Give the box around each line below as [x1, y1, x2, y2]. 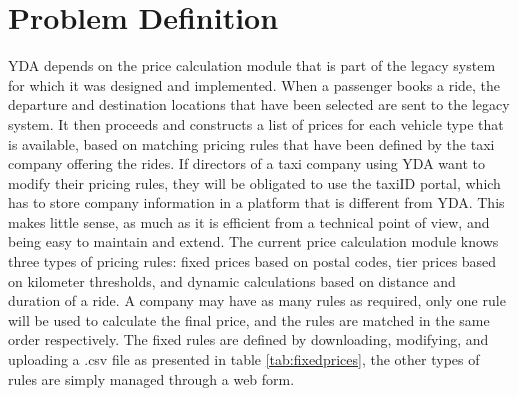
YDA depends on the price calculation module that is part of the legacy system [8, 55, 496, 76]
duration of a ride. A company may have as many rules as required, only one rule [8, 290, 506, 311]
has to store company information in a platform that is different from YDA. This [8, 192, 505, 213]
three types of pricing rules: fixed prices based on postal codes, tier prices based [8, 251, 497, 272]
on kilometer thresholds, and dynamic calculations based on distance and [8, 270, 456, 291]
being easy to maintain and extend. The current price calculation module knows [8, 231, 499, 252]
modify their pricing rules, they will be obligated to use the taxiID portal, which [8, 172, 501, 193]
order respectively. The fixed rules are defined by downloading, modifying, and [8, 329, 489, 350]
